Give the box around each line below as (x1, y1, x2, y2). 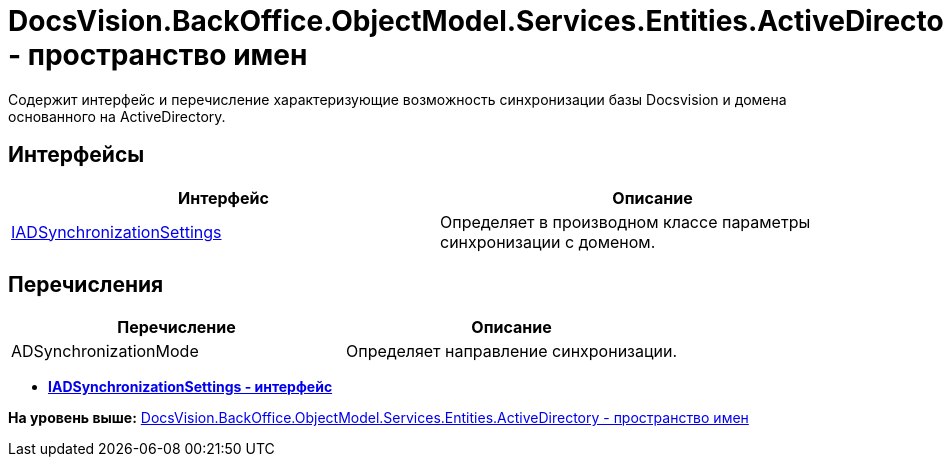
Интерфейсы (8, 142, 145, 168)
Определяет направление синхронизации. (346, 341, 678, 362)
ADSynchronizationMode (11, 341, 199, 362)
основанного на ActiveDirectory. (8, 107, 226, 125)
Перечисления (8, 272, 164, 298)
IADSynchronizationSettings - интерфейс (48, 378, 333, 396)
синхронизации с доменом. (440, 231, 656, 252)
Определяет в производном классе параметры (440, 211, 811, 232)
